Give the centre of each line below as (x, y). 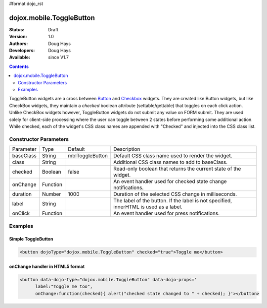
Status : (17, 29)
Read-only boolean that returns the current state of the (177, 169)
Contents (19, 66)
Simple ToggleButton (31, 239)
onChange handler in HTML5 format (47, 266)
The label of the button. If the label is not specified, (173, 201)
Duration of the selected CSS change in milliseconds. (175, 194)
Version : (18, 37)
